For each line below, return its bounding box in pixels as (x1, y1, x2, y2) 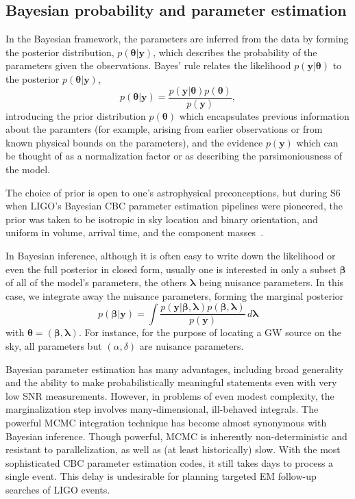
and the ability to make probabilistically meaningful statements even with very (5, 375, 337, 389)
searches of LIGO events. (5, 482, 110, 496)
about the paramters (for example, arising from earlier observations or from (5, 122, 323, 136)
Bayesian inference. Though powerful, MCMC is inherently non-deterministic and (5, 428, 347, 443)
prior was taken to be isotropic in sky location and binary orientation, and (5, 212, 318, 226)
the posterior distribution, (5, 44, 114, 59)
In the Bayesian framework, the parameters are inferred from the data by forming (5, 31, 349, 46)
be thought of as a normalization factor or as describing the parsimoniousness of (5, 149, 343, 163)
